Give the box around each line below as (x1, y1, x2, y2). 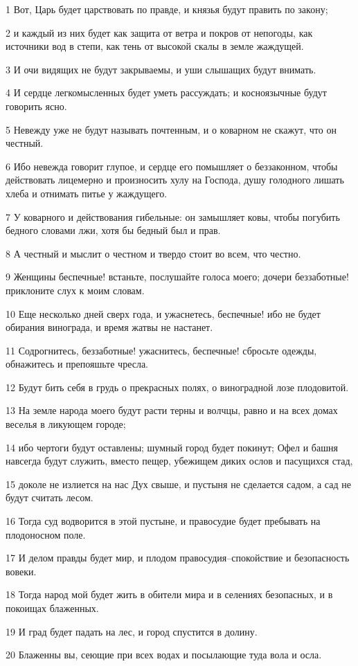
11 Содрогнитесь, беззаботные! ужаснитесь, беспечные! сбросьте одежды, (6, 343, 317, 357)
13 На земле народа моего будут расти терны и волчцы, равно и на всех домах (6, 403, 338, 417)
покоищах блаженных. (6, 601, 99, 615)
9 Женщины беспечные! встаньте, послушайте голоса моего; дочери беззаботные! (6, 269, 349, 284)
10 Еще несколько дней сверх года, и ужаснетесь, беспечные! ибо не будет (6, 306, 321, 321)
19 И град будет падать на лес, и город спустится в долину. (6, 624, 258, 638)
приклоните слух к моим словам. (6, 282, 145, 297)
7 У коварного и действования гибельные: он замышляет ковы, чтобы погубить (6, 209, 340, 224)
